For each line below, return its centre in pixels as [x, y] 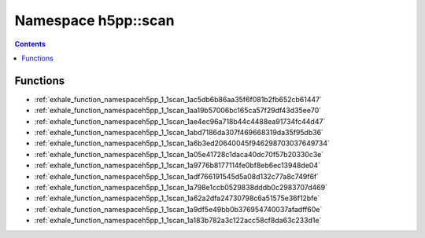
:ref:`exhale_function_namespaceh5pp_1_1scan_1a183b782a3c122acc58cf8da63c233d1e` [178, 221]
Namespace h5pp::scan [94, 20]
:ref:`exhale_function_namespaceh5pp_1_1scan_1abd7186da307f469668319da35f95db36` [179, 133]
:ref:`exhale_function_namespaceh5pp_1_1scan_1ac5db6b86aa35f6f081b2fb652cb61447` [178, 99]
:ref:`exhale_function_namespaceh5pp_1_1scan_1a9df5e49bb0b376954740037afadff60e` [178, 209]
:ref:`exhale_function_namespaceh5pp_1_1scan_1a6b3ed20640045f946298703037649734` [182, 143]
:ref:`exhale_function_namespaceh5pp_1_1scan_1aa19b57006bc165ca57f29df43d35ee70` [178, 111]
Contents [30, 44]
